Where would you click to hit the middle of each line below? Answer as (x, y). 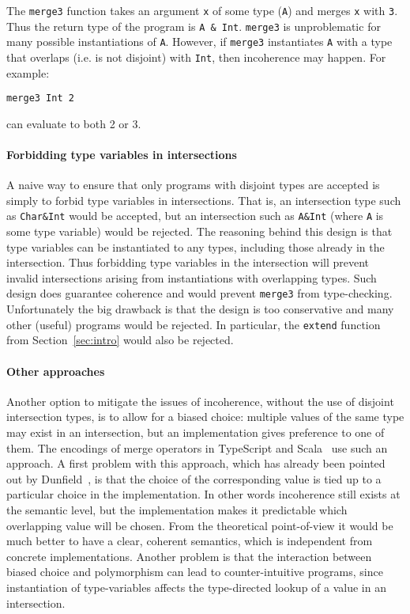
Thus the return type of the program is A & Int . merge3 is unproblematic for (194, 26)
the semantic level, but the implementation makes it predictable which (177, 509)
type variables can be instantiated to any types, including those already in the (196, 246)
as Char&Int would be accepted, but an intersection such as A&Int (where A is (195, 216)
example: (28, 72)
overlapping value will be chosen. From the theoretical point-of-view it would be (200, 525)
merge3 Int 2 (40, 99)
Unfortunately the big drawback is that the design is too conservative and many (200, 309)
